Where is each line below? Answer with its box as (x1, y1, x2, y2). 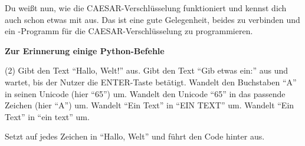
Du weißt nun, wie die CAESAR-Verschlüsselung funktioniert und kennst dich (5, 2, 287, 14)
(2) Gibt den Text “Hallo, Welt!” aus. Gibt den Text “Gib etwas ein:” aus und (5, 64, 288, 77)
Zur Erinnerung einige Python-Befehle (5, 44, 165, 57)
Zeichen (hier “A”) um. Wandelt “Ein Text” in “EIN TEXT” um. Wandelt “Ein (5, 99, 294, 111)
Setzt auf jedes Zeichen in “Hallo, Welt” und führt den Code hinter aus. (5, 130, 265, 142)
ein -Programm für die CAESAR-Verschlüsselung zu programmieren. (5, 25, 253, 37)
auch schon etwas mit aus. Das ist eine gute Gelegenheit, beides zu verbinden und (5, 13, 300, 25)
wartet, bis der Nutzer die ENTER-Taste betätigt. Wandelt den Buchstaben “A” (5, 75, 297, 88)
